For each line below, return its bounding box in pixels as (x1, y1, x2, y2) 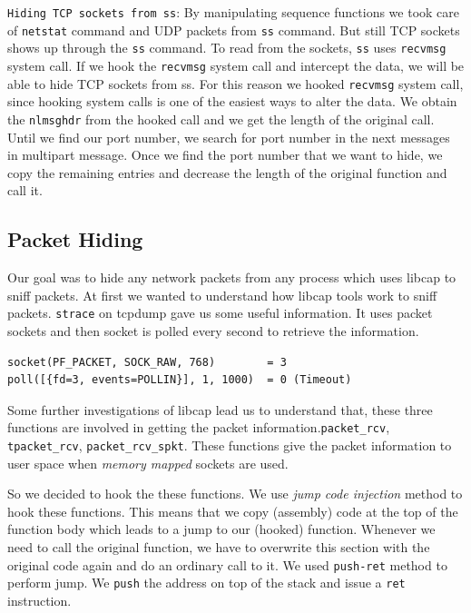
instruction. (7, 590, 72, 609)
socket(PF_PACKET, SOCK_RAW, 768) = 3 (7, 355, 287, 369)
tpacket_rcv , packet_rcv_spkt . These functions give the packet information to (7, 435, 452, 454)
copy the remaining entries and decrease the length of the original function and (7, 163, 447, 182)
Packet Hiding (7, 225, 143, 253)
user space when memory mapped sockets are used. (7, 453, 289, 472)
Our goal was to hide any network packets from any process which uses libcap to (7, 268, 456, 287)
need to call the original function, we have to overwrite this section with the (7, 538, 430, 557)
